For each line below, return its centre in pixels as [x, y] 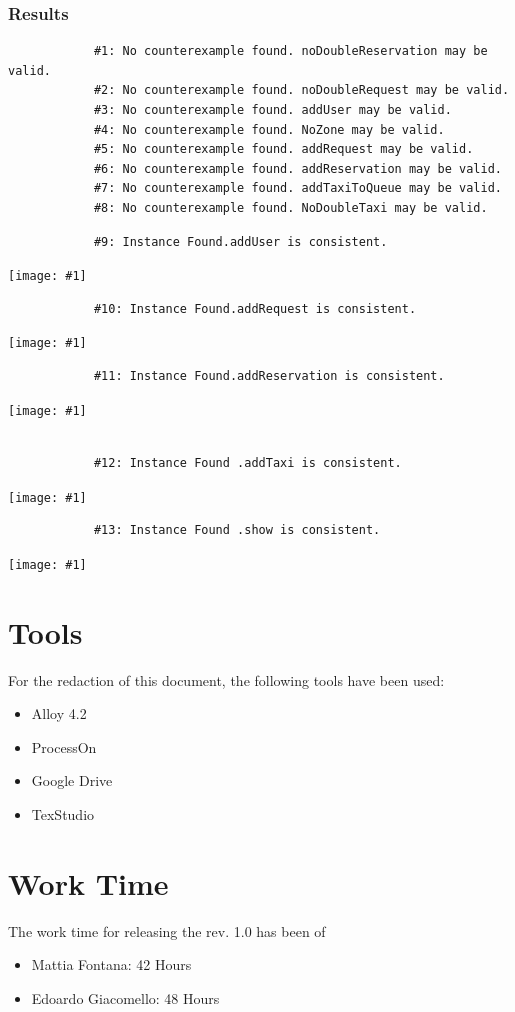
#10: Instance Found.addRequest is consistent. [255, 308]
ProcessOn [64, 746]
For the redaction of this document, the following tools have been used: [226, 679]
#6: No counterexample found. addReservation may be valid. [297, 168]
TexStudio [63, 813]
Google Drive [72, 780]
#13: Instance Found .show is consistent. [237, 530]
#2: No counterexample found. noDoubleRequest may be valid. [301, 90]
